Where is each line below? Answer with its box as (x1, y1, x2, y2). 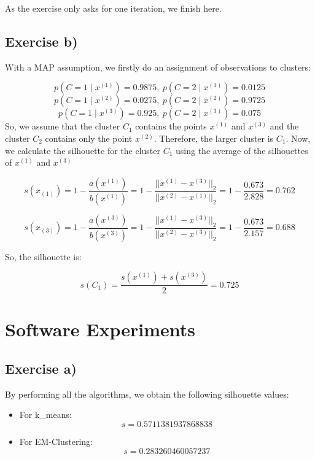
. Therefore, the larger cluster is (154, 131, 274, 144)
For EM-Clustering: (19, 434, 93, 447)
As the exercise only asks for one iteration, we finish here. (5, 2, 222, 14)
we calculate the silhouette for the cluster (5, 144, 160, 156)
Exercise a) (5, 358, 77, 377)
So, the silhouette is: (5, 250, 82, 263)
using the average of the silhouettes (176, 144, 308, 156)
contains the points (135, 120, 207, 133)
